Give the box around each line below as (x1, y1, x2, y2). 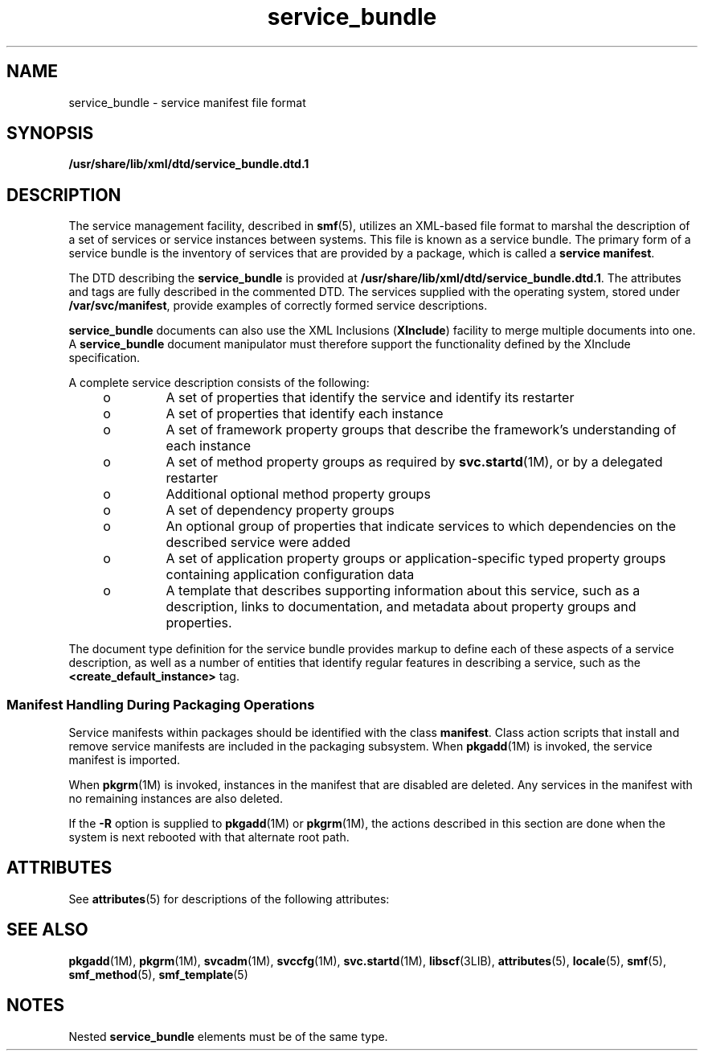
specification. (68, 351, 141, 365)
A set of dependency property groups (166, 502, 395, 519)
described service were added (166, 534, 351, 551)
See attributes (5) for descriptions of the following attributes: (68, 891, 390, 906)
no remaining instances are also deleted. (68, 792, 283, 806)
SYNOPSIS (6, 123, 94, 144)
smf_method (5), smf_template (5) (68, 967, 248, 981)
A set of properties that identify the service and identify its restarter (166, 389, 575, 406)
